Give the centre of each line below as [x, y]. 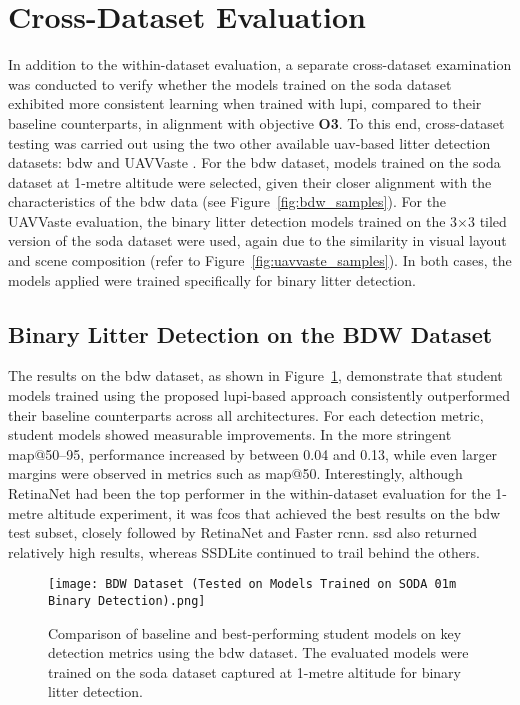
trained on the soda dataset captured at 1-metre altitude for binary [254, 671]
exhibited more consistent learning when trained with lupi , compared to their [245, 103]
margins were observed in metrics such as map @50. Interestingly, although [235, 473]
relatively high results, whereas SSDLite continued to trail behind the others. [244, 551]
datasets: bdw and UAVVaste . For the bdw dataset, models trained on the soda [254, 162]
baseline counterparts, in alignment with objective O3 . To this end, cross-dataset [256, 122]
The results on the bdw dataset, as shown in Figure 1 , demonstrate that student [255, 375]
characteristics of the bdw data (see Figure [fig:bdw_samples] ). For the [227, 201]
